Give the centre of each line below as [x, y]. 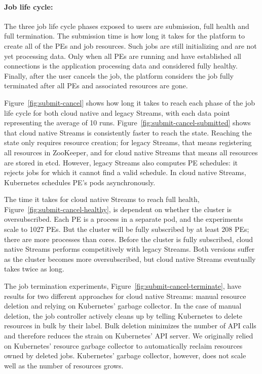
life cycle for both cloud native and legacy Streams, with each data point [117, 112]
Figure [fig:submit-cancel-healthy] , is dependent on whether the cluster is [118, 209]
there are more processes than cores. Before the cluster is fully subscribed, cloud [129, 239]
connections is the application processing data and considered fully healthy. [121, 66]
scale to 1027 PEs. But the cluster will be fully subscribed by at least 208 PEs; [127, 229]
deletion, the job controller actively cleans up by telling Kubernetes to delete [123, 315]
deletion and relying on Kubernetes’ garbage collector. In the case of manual [123, 306]
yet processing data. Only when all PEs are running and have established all [123, 56]
